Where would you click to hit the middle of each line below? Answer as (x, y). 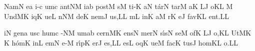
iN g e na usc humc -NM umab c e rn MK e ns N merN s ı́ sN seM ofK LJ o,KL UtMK (128, 33)
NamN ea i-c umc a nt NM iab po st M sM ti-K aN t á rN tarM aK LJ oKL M (118, 6)
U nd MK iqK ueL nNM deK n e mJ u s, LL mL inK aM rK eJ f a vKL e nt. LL (116, 16)
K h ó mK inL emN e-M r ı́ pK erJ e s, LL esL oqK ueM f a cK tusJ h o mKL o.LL (121, 42)
